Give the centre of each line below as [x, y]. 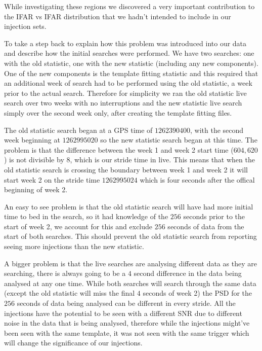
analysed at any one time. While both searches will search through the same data [130, 283]
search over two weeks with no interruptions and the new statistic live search [123, 103]
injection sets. [25, 26]
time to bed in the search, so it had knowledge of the [86, 216]
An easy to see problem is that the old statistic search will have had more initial [129, 206]
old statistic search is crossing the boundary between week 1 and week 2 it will [126, 169]
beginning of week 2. [36, 189]
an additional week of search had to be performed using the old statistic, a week [128, 83]
